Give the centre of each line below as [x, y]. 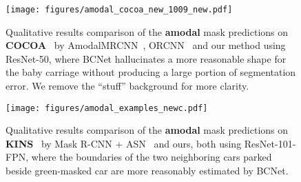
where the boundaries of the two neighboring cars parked [152, 157]
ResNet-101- [270, 143]
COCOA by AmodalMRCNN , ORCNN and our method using [146, 45]
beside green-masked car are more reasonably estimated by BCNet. [147, 171]
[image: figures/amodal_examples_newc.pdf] [107, 108]
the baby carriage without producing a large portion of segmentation [151, 72]
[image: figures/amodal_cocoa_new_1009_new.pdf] [119, 10]
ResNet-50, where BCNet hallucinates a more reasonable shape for [146, 58]
